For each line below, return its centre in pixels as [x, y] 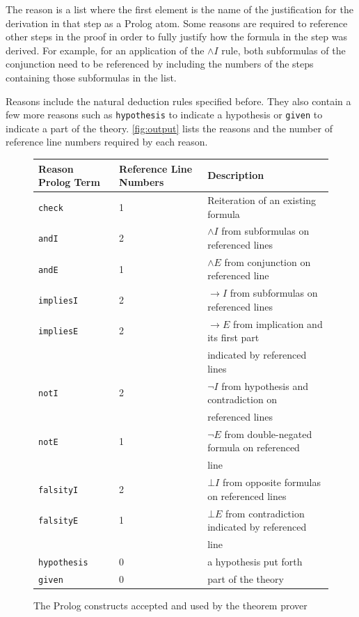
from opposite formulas [271, 482]
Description [236, 175]
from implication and [278, 323]
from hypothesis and [265, 385]
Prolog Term [69, 182]
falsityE [58, 521]
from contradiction [265, 513]
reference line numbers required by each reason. [107, 142]
